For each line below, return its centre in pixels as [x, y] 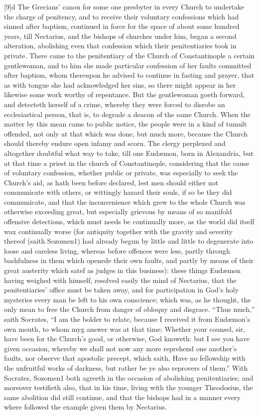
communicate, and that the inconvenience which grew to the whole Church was [125, 202]
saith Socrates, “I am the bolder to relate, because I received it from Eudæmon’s [127, 319]
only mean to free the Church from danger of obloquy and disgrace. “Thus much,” [129, 309]
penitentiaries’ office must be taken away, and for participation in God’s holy [122, 290]
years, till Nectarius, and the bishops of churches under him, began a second [120, 36]
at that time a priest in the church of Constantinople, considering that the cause [127, 163]
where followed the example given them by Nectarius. [86, 407]
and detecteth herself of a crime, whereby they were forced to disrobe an [115, 104]
